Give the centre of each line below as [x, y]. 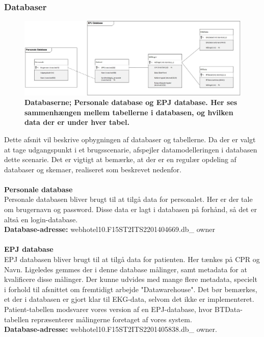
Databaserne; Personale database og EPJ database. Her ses [131, 102]
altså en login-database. [41, 219]
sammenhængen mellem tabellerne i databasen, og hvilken [129, 112]
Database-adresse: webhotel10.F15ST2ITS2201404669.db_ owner [110, 229]
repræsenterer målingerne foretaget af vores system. [112, 319]
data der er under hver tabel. [77, 122]
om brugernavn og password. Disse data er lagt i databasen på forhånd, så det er [130, 209]
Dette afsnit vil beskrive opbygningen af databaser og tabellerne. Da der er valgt [130, 139]
